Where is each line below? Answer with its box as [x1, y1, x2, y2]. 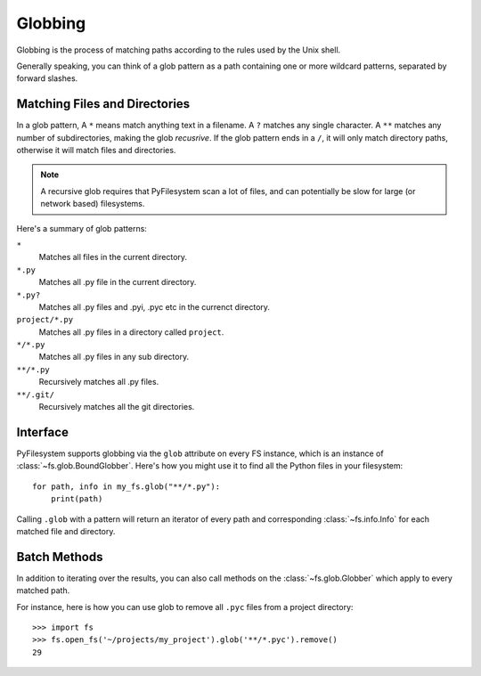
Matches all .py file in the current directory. [38, 277, 197, 288]
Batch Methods [16, 549, 103, 565]
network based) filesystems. [40, 199, 145, 209]
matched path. [16, 585, 70, 596]
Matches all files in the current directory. [38, 252, 187, 263]
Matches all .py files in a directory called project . [38, 326, 224, 338]
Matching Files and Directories [16, 96, 191, 111]
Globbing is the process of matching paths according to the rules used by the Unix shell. [16, 45, 341, 55]
